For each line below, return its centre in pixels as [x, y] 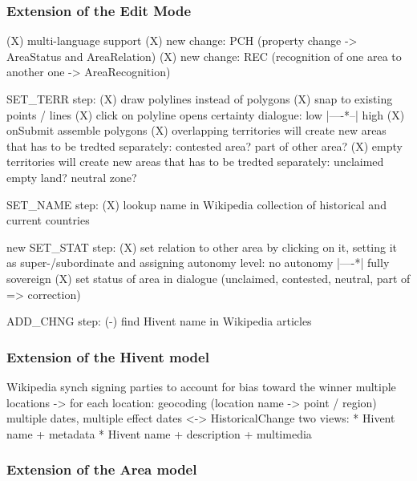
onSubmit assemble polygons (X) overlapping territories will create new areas [196, 130]
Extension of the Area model [102, 469]
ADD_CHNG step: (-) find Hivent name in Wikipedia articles [159, 321]
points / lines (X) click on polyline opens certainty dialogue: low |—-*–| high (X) [206, 114]
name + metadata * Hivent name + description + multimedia [159, 433]
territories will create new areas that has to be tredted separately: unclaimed [195, 162]
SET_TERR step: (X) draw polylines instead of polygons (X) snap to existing [200, 99]
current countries [48, 220]
